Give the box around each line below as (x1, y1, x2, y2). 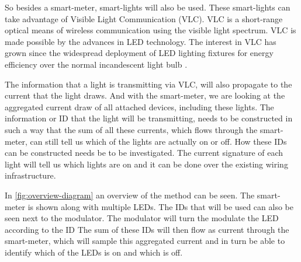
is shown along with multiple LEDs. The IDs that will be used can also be (27, 200, 293, 212)
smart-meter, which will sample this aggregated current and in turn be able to (5, 235, 285, 247)
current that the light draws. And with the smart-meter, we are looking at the (5, 89, 285, 102)
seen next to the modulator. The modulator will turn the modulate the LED (5, 212, 279, 224)
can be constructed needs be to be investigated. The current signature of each (5, 146, 283, 159)
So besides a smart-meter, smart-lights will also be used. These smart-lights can (5, 1, 290, 13)
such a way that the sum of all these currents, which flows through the (5, 123, 258, 135)
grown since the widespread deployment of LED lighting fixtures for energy (5, 47, 274, 59)
